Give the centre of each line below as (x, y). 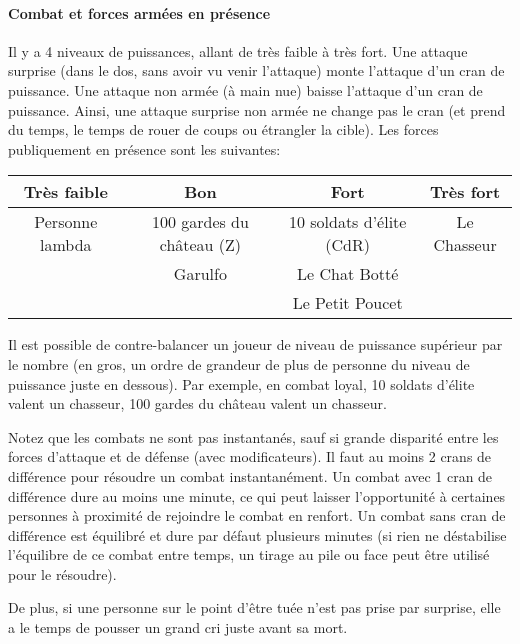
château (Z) (200, 245)
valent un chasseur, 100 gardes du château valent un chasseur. (197, 403)
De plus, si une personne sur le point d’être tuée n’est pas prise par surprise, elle (254, 607)
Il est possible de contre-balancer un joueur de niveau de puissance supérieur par (255, 344)
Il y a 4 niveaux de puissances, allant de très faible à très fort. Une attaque (238, 50)
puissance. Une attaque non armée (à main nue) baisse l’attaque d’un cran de (245, 89)
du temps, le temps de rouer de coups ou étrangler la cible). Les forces (223, 129)
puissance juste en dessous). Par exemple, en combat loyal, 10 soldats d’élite (241, 383)
